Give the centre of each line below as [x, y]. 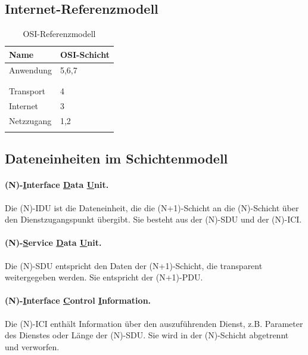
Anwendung [30, 70]
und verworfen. [32, 346]
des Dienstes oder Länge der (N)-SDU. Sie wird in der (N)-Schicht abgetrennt [147, 335]
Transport [27, 90]
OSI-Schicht [85, 54]
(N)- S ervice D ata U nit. [53, 243]
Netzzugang [30, 120]
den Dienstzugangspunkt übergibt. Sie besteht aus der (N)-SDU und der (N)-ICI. [153, 219]
